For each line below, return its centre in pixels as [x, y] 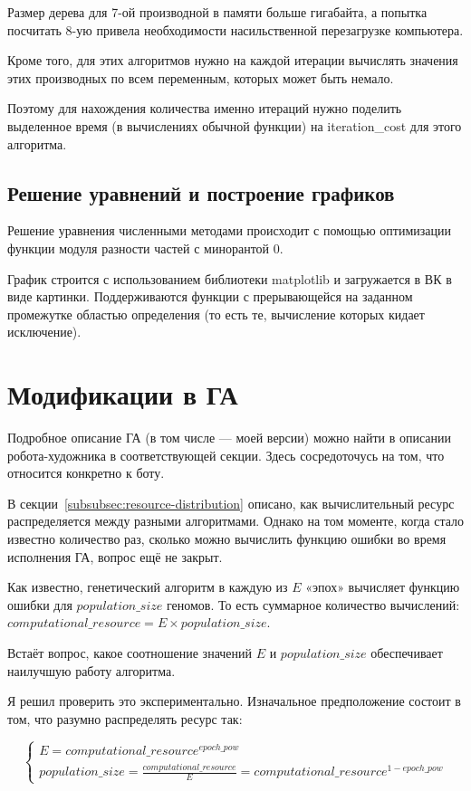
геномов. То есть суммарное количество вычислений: [313, 604]
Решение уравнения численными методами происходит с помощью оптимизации [229, 230]
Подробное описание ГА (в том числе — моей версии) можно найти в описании [230, 438]
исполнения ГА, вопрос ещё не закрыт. [115, 556]
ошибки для [40, 604]
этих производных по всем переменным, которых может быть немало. [201, 77]
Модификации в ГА [123, 394]
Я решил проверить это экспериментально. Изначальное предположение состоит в [234, 701]
